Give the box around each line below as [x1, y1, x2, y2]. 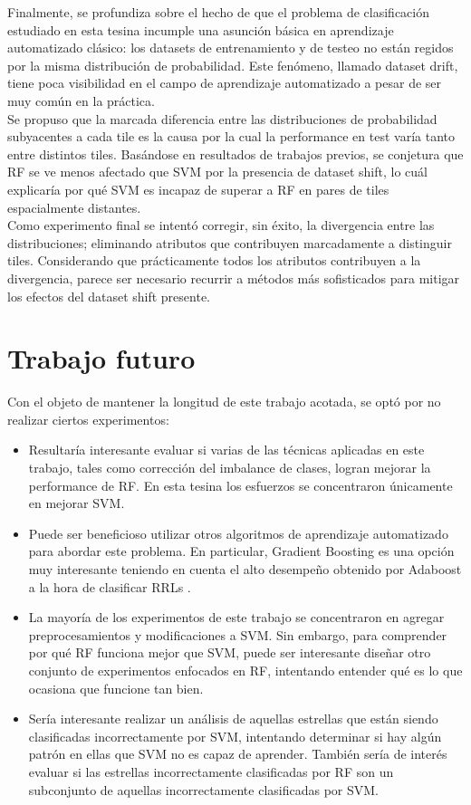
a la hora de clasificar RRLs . [28, 577, 191, 596]
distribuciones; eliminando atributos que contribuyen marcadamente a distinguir [7, 233, 452, 252]
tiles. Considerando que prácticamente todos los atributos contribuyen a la [7, 251, 421, 270]
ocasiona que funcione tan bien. [28, 678, 204, 697]
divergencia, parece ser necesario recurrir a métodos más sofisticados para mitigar [7, 268, 460, 287]
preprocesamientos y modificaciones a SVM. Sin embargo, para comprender [28, 625, 447, 644]
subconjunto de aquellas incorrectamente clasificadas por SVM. [28, 780, 380, 799]
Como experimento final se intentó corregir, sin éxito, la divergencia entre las [7, 216, 435, 235]
